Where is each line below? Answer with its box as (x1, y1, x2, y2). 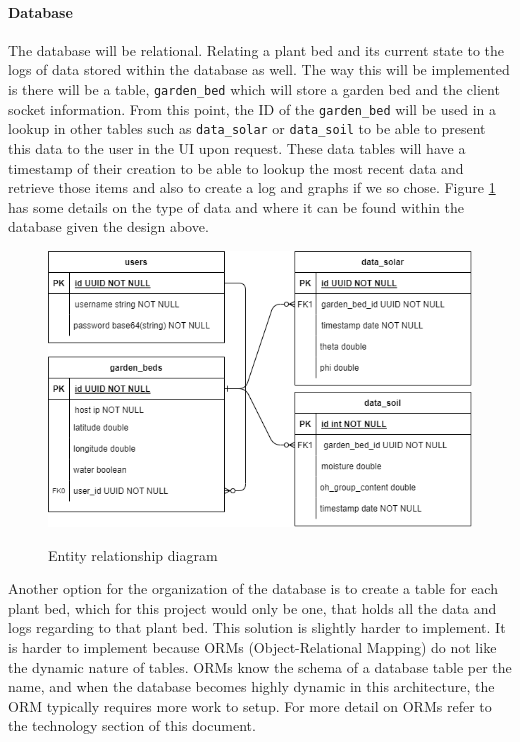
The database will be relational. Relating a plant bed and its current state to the (8, 39, 504, 60)
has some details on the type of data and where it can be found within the (8, 196, 465, 217)
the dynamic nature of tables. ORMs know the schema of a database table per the (8, 656, 512, 677)
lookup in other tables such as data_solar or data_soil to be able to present (8, 118, 486, 139)
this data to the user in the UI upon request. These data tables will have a (8, 137, 466, 158)
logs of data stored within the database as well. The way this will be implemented (8, 59, 510, 80)
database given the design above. (8, 216, 209, 237)
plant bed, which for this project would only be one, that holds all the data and (8, 597, 497, 618)
